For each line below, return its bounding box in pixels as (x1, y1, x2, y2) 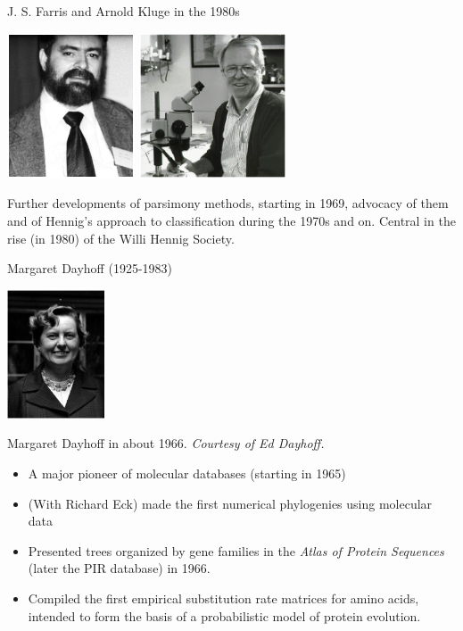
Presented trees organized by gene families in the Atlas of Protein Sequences (28, 541, 444, 560)
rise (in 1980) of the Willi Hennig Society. (7, 228, 235, 247)
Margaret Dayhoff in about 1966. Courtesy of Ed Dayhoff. (7, 434, 325, 452)
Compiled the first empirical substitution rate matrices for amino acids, (28, 588, 419, 607)
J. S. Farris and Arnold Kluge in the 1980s (7, 2, 240, 20)
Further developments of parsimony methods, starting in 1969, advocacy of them (7, 194, 449, 212)
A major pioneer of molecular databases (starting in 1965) (28, 463, 346, 482)
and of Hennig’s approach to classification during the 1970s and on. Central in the (7, 211, 456, 229)
